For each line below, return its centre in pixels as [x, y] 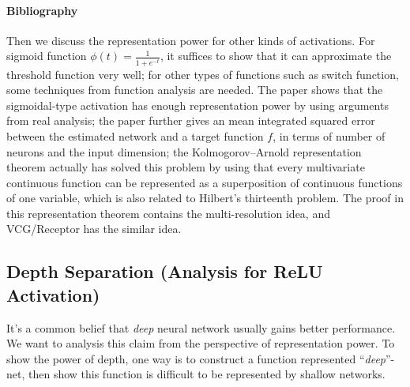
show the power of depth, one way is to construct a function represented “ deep [196, 358]
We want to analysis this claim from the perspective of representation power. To [201, 343]
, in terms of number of [329, 135]
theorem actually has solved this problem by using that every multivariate [186, 167]
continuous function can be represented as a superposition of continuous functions [205, 182]
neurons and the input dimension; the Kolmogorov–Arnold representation [184, 151]
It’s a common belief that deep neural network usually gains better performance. [201, 327]
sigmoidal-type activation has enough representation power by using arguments [197, 105]
